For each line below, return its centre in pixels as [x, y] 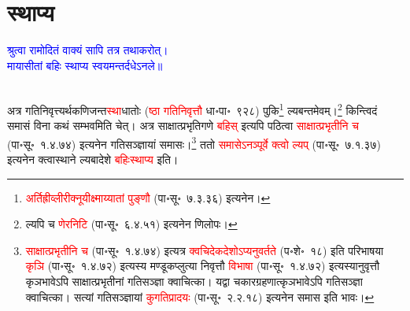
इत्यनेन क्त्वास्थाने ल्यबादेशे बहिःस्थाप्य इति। [93, 159]
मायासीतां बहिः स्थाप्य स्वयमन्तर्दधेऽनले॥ [85, 65]
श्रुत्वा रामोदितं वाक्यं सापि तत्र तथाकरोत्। [88, 50]
